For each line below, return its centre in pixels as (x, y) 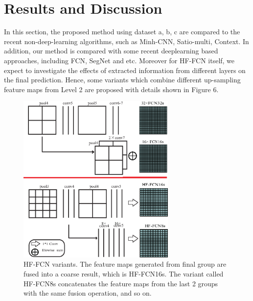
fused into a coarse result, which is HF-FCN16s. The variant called (124, 274)
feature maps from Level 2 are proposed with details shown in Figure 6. (111, 89)
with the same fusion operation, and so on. (88, 293)
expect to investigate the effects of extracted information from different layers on (125, 70)
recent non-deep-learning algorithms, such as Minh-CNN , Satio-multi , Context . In (126, 41)
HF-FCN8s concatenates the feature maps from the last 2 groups (121, 283)
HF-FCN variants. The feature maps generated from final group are (125, 264)
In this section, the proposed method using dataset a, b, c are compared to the (122, 32)
